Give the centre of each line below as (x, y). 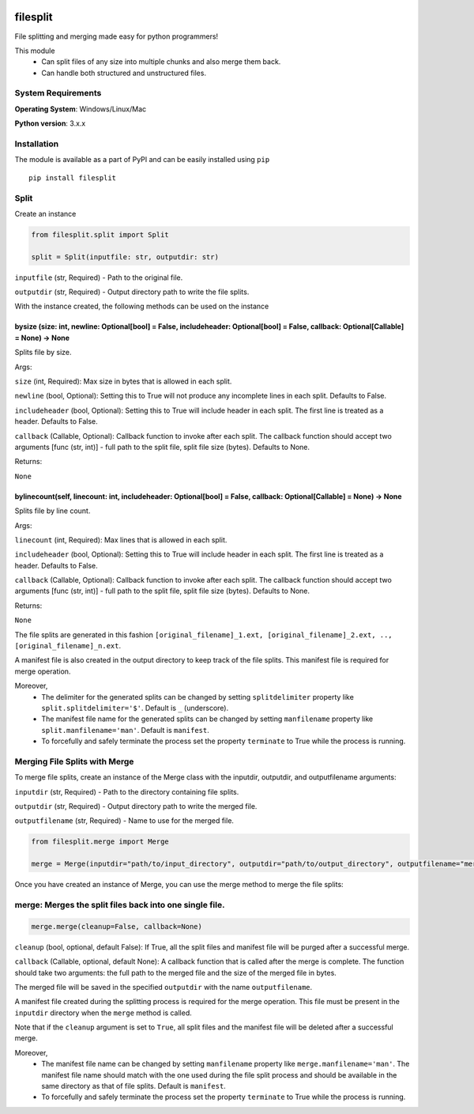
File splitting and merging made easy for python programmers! (117, 36)
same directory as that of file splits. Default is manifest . (134, 1086)
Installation (37, 144)
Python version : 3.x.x (50, 123)
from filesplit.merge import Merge (100, 842)
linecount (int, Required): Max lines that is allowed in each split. (121, 540)
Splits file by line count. (53, 511)
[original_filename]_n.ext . (68, 646)
